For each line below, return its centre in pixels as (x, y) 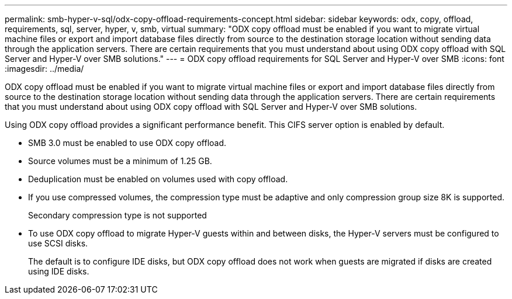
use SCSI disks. (58, 243)
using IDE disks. (59, 271)
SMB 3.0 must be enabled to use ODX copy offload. (127, 143)
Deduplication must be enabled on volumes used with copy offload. (158, 179)
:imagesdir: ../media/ (44, 69)
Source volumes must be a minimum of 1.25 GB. (120, 161)
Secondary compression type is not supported (117, 215)
